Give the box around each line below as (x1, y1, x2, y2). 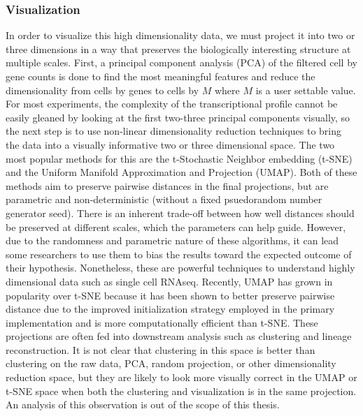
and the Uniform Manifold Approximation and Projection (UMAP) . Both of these (6, 165, 357, 179)
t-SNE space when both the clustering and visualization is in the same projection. (6, 383, 357, 398)
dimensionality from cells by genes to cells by (6, 82, 199, 97)
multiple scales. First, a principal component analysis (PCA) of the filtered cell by (6, 55, 357, 70)
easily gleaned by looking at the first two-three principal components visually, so (6, 110, 350, 124)
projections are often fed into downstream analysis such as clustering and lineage (6, 329, 352, 343)
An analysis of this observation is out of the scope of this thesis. (6, 397, 280, 412)
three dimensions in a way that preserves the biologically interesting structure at (6, 41, 351, 56)
